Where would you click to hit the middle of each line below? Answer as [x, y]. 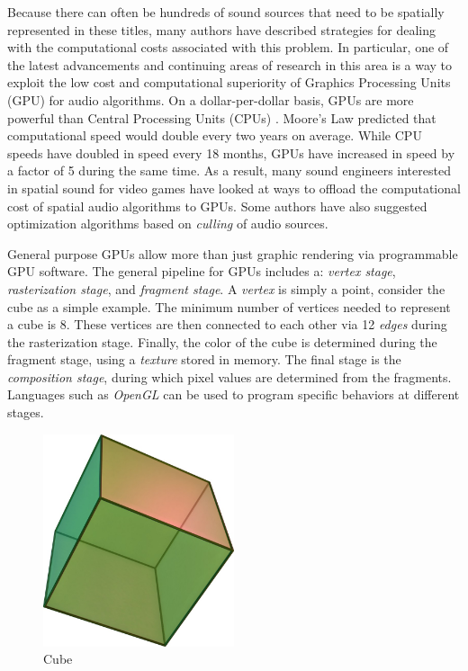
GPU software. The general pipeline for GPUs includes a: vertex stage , [202, 271]
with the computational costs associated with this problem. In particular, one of [228, 47]
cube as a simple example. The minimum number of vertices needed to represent [229, 306]
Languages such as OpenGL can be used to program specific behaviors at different [234, 394]
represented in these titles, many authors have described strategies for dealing [221, 29]
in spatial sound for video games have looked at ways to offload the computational [234, 188]
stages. [26, 412]
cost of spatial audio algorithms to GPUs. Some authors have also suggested [217, 206]
